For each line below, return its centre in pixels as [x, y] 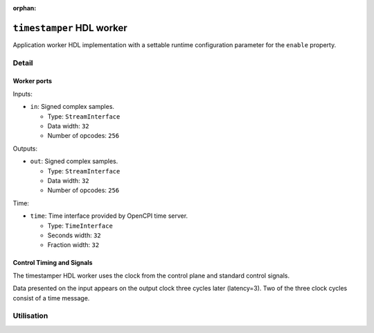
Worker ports [32, 81]
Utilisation [30, 316]
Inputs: [23, 94]
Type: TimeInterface [80, 225]
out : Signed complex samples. [74, 161]
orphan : [25, 8]
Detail [23, 62]
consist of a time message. [51, 298]
